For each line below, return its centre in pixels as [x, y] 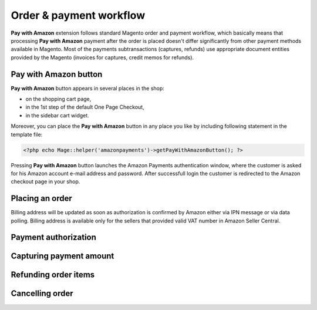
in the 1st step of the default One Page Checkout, [85, 107]
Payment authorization [54, 237]
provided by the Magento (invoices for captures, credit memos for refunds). [102, 57]
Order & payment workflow [78, 15]
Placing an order [42, 199]
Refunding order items [53, 275]
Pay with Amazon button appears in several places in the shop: [87, 88]
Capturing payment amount [63, 256]
